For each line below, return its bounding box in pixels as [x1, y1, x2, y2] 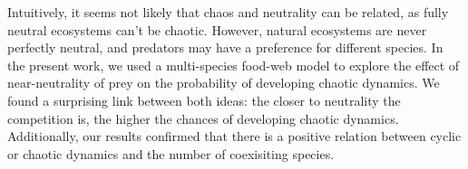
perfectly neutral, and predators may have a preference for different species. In [7, 38, 444, 57]
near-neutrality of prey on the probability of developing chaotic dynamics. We [7, 73, 440, 92]
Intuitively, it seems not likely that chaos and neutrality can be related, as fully [7, 3, 449, 21]
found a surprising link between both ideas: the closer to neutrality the [7, 90, 401, 109]
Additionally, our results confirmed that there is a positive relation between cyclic [7, 127, 462, 146]
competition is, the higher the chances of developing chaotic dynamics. [7, 108, 399, 127]
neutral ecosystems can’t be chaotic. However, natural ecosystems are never [7, 20, 427, 39]
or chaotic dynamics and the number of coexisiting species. [7, 144, 335, 163]
